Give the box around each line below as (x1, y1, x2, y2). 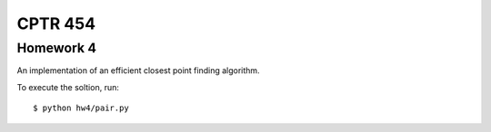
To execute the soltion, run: (16, 81, 120, 92)
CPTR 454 (16, 14, 95, 33)
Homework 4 (16, 40, 97, 56)
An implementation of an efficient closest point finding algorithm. (16, 65, 260, 76)
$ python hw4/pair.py (33, 103, 129, 113)
